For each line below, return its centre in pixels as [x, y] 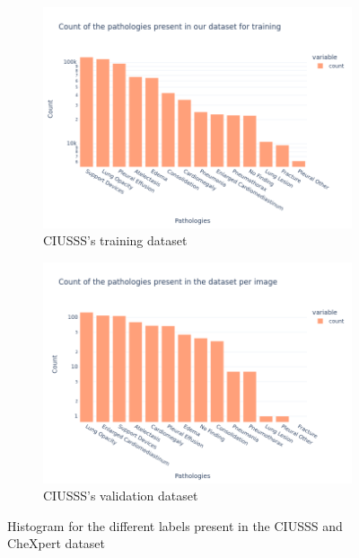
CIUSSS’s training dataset [115, 240]
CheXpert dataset [57, 543]
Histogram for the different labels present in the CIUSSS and [175, 525]
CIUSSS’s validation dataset [121, 496]
